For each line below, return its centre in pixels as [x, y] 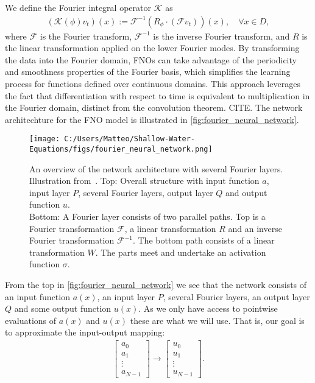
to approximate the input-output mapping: [85, 332]
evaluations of [31, 320]
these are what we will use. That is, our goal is [217, 320]
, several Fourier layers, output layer [146, 192]
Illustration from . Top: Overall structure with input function [144, 181]
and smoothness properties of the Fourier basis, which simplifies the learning [148, 72]
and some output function [63, 308]
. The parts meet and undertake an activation [181, 252]
